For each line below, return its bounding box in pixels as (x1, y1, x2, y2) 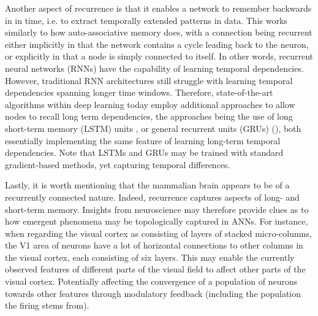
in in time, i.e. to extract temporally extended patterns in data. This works (5, 13, 287, 26)
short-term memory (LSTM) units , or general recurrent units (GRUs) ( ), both (5, 121, 301, 134)
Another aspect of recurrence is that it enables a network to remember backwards (5, 2, 312, 14)
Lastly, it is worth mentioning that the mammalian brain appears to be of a (5, 179, 290, 191)
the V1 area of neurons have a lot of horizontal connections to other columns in (5, 239, 303, 252)
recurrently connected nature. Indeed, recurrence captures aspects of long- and (5, 190, 300, 203)
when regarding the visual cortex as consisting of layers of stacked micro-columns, (5, 226, 312, 239)
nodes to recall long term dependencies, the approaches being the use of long (5, 110, 293, 123)
